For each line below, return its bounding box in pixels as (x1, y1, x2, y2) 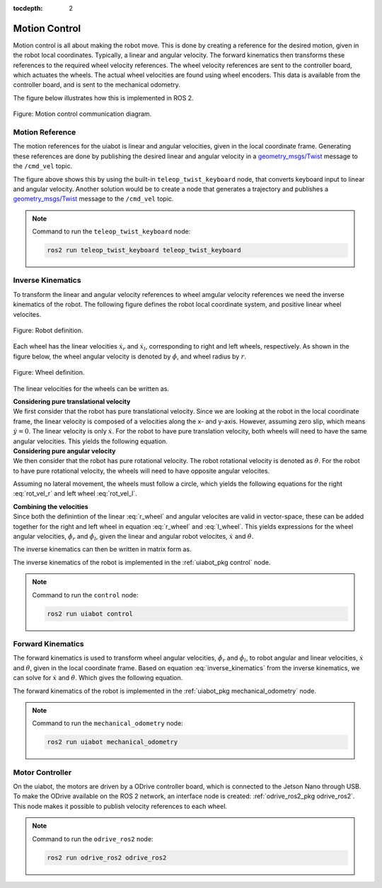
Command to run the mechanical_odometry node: (32, 719, 183, 728)
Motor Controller (13, 767, 72, 777)
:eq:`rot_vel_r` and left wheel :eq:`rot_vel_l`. (13, 489, 137, 498)
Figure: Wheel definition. (13, 368, 85, 377)
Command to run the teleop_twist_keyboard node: (32, 227, 191, 236)
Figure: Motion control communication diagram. (13, 110, 152, 118)
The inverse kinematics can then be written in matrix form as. (13, 545, 192, 554)
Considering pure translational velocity (13, 397, 131, 406)
